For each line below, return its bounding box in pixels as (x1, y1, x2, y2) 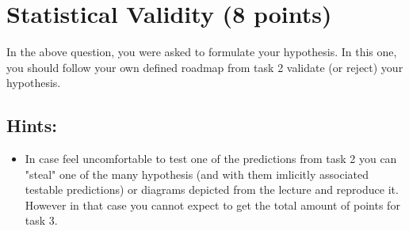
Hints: (6, 113, 57, 138)
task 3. (25, 212, 58, 229)
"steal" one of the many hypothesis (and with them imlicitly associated (25, 165, 369, 182)
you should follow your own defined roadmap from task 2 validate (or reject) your (6, 59, 403, 75)
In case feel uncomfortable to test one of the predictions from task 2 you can (25, 150, 397, 167)
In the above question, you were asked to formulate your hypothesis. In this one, (6, 44, 397, 60)
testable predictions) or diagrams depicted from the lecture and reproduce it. (25, 181, 399, 198)
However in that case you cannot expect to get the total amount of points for (25, 196, 400, 213)
